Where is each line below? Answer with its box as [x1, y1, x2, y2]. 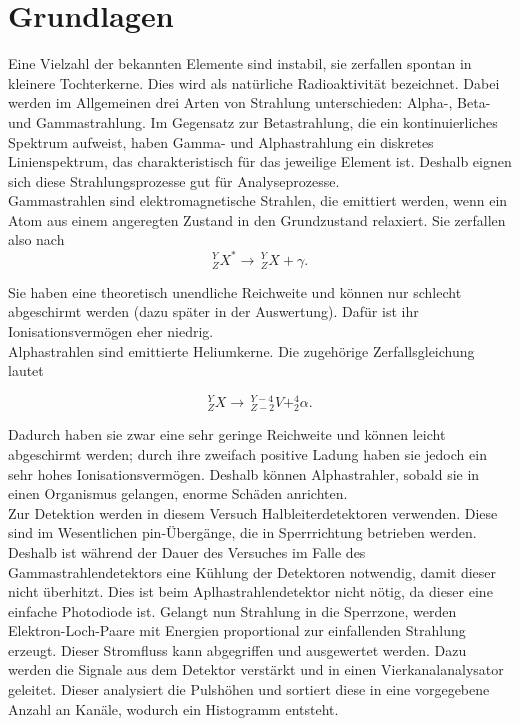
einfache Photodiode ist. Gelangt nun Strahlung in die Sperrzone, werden [8, 600, 457, 621]
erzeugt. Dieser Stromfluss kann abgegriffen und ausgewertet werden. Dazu [8, 639, 467, 660]
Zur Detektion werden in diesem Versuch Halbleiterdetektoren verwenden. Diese [8, 502, 498, 523]
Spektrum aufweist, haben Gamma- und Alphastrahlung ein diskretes [8, 131, 434, 152]
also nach [8, 229, 65, 250]
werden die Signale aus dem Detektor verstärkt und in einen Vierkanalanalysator [8, 659, 504, 680]
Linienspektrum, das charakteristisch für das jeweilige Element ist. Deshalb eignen [8, 151, 512, 172]
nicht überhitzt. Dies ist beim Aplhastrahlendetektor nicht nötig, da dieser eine [8, 581, 493, 602]
